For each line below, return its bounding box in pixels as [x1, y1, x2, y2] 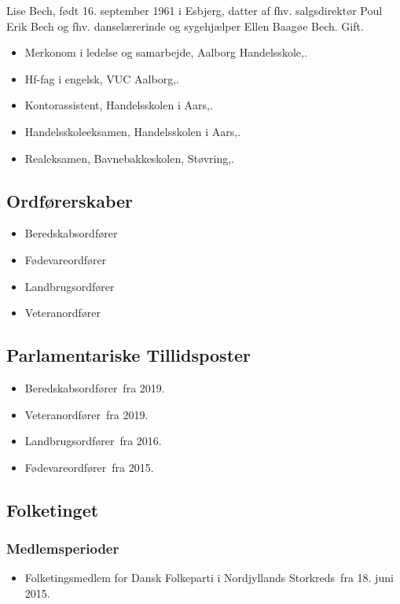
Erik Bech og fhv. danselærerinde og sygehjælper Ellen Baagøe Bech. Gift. [6, 17, 364, 34]
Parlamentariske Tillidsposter [6, 343, 251, 367]
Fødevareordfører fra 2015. [24, 459, 154, 475]
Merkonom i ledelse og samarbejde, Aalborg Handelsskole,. [24, 44, 307, 61]
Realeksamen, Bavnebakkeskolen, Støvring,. [24, 149, 234, 166]
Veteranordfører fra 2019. [24, 406, 149, 422]
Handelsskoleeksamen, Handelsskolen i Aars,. [24, 123, 241, 139]
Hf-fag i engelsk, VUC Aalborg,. [24, 70, 179, 87]
